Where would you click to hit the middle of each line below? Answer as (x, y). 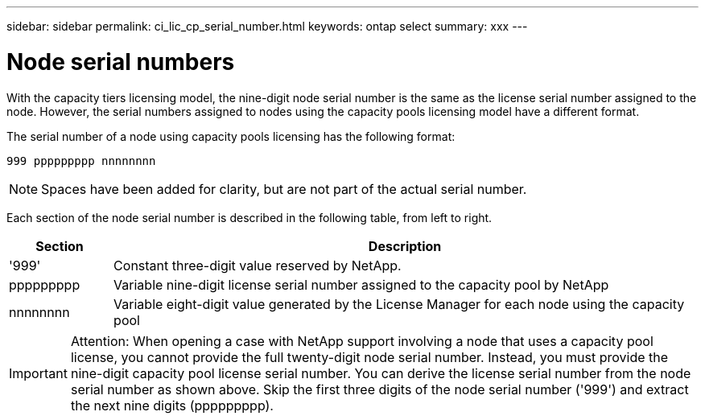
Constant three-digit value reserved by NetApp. (258, 265)
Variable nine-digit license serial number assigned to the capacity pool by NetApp (361, 284)
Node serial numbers (121, 62)
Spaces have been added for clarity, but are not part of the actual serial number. (284, 189)
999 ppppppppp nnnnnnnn (81, 161)
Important (38, 373)
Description (405, 246)
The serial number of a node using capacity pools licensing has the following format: (231, 136)
